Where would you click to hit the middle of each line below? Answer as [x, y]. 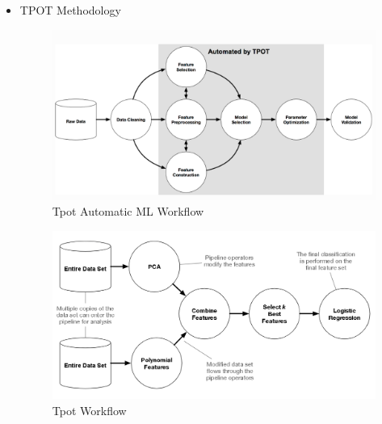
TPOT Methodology [70, 10]
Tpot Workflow [89, 410]
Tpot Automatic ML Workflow [128, 211]
